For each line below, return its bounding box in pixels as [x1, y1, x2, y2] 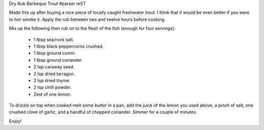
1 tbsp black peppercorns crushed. [33, 43, 104, 49]
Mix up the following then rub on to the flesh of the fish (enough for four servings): [9, 25, 176, 31]
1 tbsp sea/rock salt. [33, 37, 74, 43]
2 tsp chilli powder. [33, 85, 72, 90]
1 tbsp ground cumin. [33, 50, 76, 56]
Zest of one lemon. [33, 91, 72, 97]
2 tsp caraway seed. [33, 64, 75, 70]
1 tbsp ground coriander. [33, 57, 83, 63]
